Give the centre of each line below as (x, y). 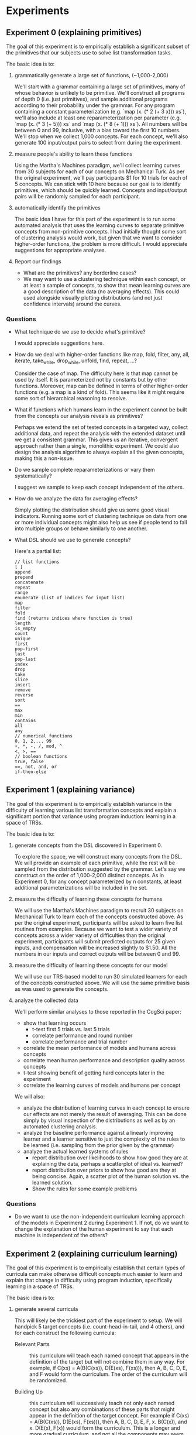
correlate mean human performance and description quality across (104, 1060)
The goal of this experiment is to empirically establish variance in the (89, 804)
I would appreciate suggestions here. (59, 343)
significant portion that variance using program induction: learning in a (91, 816)
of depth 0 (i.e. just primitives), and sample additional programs (91, 99)
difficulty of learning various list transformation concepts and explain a (91, 810)
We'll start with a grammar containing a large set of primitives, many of (100, 87)
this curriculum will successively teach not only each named (102, 1403)
